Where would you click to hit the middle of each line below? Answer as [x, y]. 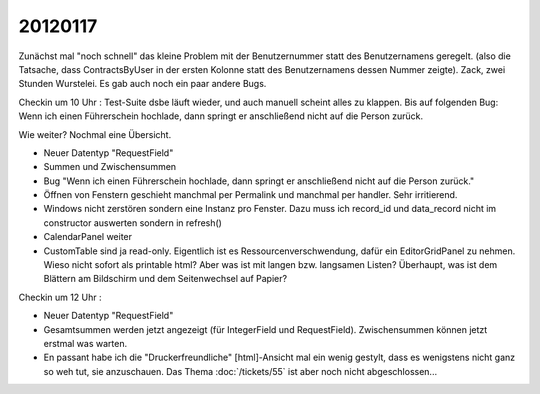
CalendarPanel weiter [88, 237]
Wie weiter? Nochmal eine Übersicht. [95, 134]
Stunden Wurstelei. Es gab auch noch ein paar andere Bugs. [142, 84]
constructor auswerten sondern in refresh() [132, 222]
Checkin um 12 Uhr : [60, 297]
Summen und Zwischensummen [110, 167]
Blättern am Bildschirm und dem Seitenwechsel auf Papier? [165, 279]
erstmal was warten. [85, 343]
